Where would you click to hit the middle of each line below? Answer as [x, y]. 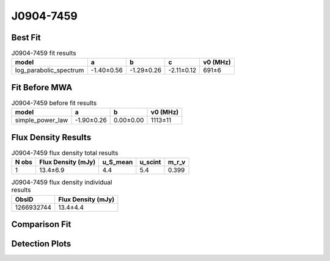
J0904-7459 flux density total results [65, 153]
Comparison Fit [41, 225]
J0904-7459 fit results [44, 53]
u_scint [150, 162]
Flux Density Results [51, 137]
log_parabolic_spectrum [50, 70]
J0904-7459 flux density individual [62, 182]
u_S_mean [118, 162]
